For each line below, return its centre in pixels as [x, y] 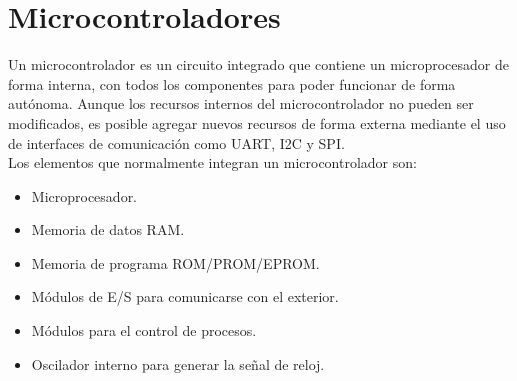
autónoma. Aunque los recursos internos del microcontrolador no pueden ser [241, 103]
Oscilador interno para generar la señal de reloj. [178, 363]
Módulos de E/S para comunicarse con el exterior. [185, 296]
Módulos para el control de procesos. [144, 330]
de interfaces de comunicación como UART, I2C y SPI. [176, 142]
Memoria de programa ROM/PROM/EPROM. [175, 262]
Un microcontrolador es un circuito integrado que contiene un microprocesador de [258, 64]
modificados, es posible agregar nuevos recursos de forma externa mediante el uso [257, 122]
